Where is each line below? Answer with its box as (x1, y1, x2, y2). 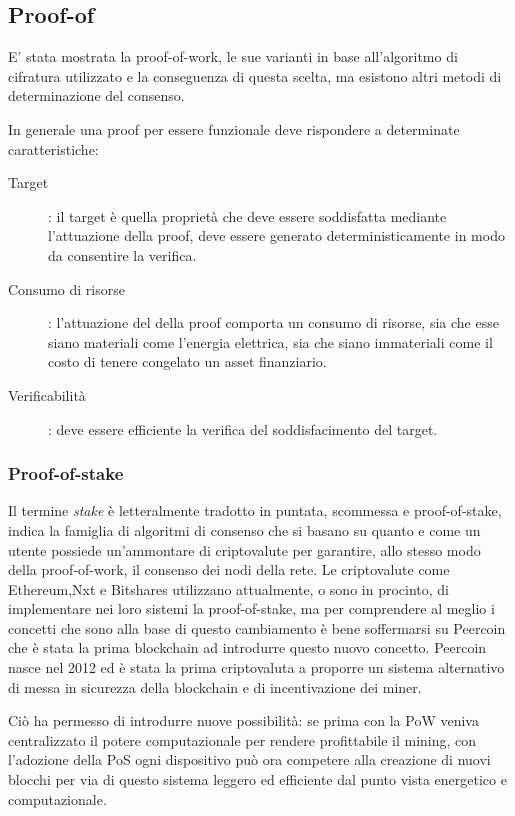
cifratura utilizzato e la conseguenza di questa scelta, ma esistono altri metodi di (8, 65, 502, 86)
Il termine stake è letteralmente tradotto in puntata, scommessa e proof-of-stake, (8, 500, 502, 521)
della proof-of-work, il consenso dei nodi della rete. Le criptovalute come (8, 559, 450, 580)
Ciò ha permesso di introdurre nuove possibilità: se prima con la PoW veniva (8, 710, 479, 731)
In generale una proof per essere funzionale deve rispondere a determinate (8, 118, 460, 139)
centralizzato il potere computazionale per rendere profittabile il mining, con (8, 729, 477, 750)
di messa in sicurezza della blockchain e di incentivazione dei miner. (8, 676, 422, 697)
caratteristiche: (8, 138, 99, 159)
